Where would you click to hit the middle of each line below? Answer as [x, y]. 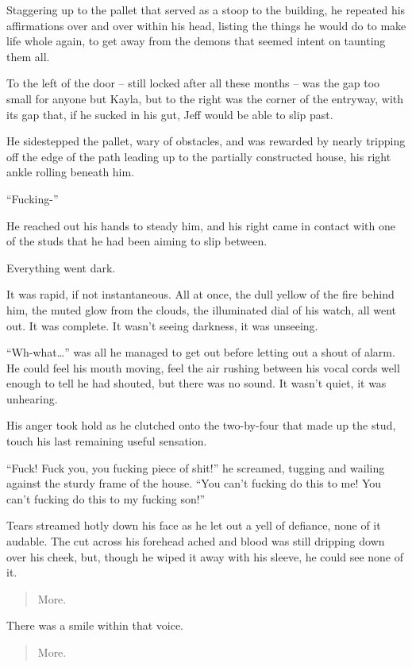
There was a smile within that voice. [95, 625]
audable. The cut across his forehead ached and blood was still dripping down [196, 541]
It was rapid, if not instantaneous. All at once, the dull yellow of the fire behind [200, 294]
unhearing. [32, 398]
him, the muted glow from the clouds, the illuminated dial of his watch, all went [201, 309]
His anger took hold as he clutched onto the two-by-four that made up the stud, [201, 425]
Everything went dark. [61, 267]
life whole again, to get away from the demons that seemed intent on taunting [196, 41]
